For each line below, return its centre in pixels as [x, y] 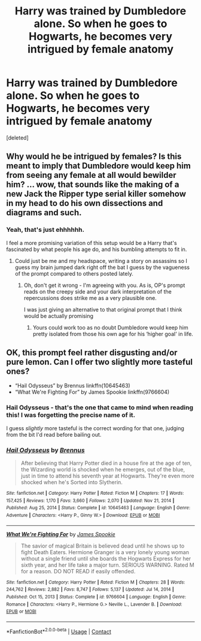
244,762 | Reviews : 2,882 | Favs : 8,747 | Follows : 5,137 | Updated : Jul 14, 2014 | [90, 589]
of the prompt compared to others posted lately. [74, 273]
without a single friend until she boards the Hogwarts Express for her [106, 558]
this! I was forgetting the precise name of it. [71, 415]
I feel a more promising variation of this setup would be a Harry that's [92, 243]
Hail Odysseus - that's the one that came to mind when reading [100, 407]
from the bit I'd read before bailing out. [54, 434]
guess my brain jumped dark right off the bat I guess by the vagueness [102, 267]
